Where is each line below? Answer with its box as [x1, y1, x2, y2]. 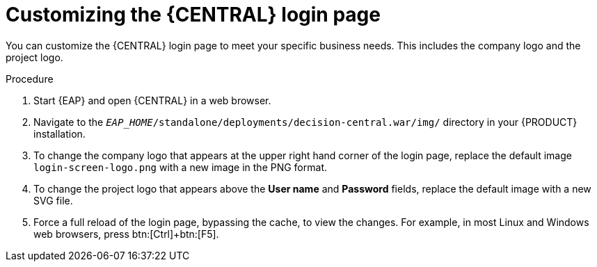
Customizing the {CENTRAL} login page [6, 3, 381, 26]
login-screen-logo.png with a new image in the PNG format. [33, 161, 327, 173]
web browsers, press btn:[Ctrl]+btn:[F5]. [33, 227, 219, 240]
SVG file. [33, 194, 73, 207]
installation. [33, 127, 86, 140]
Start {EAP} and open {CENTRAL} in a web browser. [33, 94, 271, 106]
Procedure [6, 72, 54, 85]
